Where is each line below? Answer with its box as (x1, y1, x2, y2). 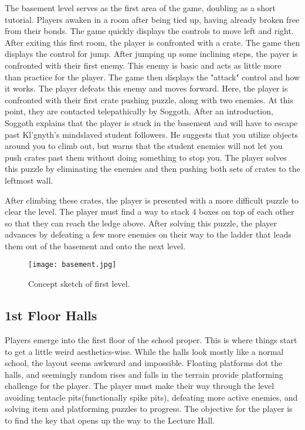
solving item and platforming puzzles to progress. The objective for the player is (5, 402, 293, 415)
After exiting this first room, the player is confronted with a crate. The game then (5, 36, 300, 48)
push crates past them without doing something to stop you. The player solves (5, 151, 287, 163)
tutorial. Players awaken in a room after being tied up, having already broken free (5, 13, 300, 25)
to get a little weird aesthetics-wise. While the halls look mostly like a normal (5, 345, 284, 357)
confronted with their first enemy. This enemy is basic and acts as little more (5, 59, 282, 71)
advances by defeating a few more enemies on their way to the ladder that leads (5, 228, 292, 241)
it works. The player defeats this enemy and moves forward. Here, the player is (5, 82, 288, 94)
